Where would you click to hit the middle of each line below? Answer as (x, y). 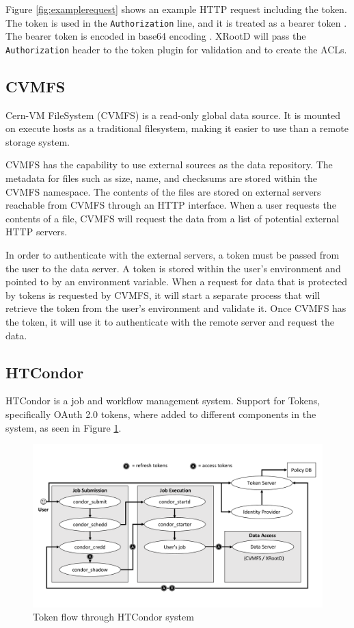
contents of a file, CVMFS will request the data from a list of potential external (173, 218)
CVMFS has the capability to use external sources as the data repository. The (169, 165)
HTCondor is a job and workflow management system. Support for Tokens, (163, 401)
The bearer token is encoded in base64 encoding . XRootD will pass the (156, 36)
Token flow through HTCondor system (113, 617)
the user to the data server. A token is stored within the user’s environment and (173, 268)
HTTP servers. (37, 232)
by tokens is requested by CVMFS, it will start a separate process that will (163, 295)
